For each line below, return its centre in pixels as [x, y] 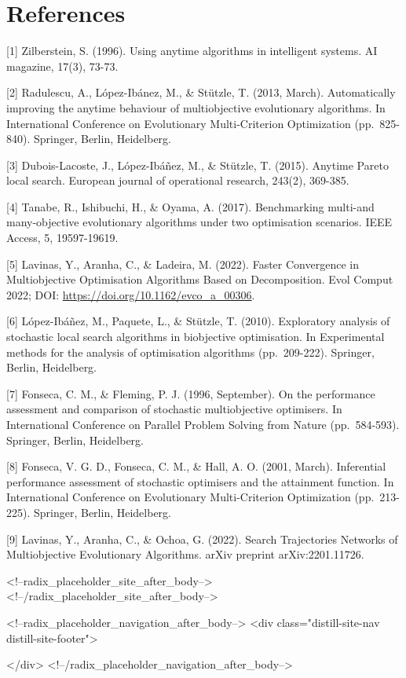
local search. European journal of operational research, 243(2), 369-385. [178, 180]
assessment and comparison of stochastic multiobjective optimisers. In [174, 409]
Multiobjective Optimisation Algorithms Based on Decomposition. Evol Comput [200, 279]
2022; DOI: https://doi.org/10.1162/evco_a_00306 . [131, 294]
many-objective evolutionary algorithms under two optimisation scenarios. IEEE [199, 222]
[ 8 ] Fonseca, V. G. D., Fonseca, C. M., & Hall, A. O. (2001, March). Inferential [196, 466]
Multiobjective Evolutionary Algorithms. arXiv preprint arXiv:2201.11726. [185, 554]
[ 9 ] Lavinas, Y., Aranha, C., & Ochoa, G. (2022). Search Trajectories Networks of [202, 539]
